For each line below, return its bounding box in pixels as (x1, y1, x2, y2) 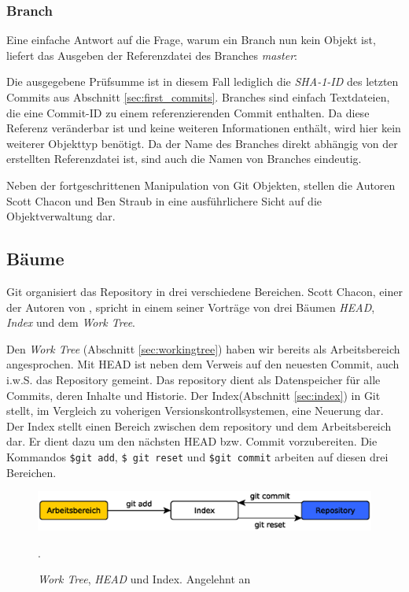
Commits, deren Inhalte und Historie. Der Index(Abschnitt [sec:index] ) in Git (6, 387, 381, 403)
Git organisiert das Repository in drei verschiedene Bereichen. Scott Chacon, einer (6, 283, 403, 299)
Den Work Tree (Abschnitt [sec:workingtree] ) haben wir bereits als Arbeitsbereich (6, 340, 400, 357)
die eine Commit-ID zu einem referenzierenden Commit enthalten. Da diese (6, 104, 370, 120)
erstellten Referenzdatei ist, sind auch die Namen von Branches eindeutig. (6, 150, 362, 167)
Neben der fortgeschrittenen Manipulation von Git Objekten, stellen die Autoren (6, 176, 396, 193)
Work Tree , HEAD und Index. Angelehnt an (38, 571, 251, 587)
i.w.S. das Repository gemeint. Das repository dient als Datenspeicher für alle (6, 371, 381, 387)
